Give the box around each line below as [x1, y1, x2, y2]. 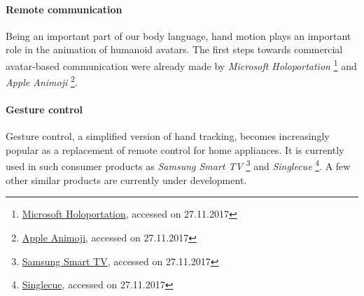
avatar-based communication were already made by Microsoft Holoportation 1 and [6, 56, 357, 73]
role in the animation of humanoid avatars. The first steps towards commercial [6, 42, 343, 57]
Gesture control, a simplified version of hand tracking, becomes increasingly [6, 129, 330, 143]
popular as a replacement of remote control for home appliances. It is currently [6, 142, 344, 157]
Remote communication [6, 1, 122, 16]
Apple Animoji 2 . [6, 73, 78, 89]
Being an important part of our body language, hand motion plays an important [6, 28, 351, 43]
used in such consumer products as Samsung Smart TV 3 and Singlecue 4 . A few [6, 157, 351, 174]
